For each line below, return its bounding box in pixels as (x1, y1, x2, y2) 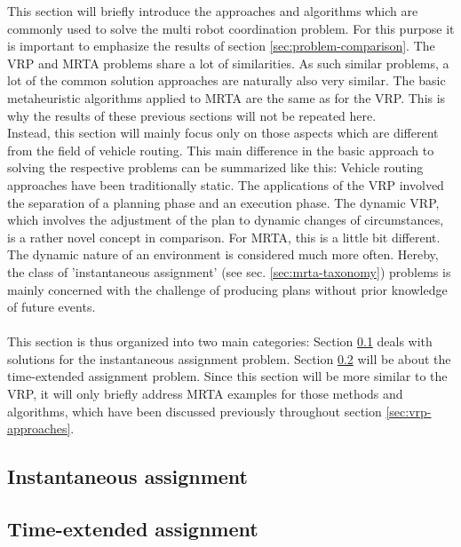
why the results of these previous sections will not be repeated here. (7, 106, 377, 124)
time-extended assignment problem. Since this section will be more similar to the (7, 367, 448, 385)
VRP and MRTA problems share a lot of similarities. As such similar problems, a (7, 53, 449, 72)
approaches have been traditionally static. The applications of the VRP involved (7, 175, 444, 194)
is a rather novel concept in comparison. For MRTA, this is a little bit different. (7, 227, 441, 246)
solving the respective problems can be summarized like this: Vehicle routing (7, 158, 424, 177)
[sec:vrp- (385, 401, 432, 420)
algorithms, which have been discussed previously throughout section (7, 401, 382, 420)
